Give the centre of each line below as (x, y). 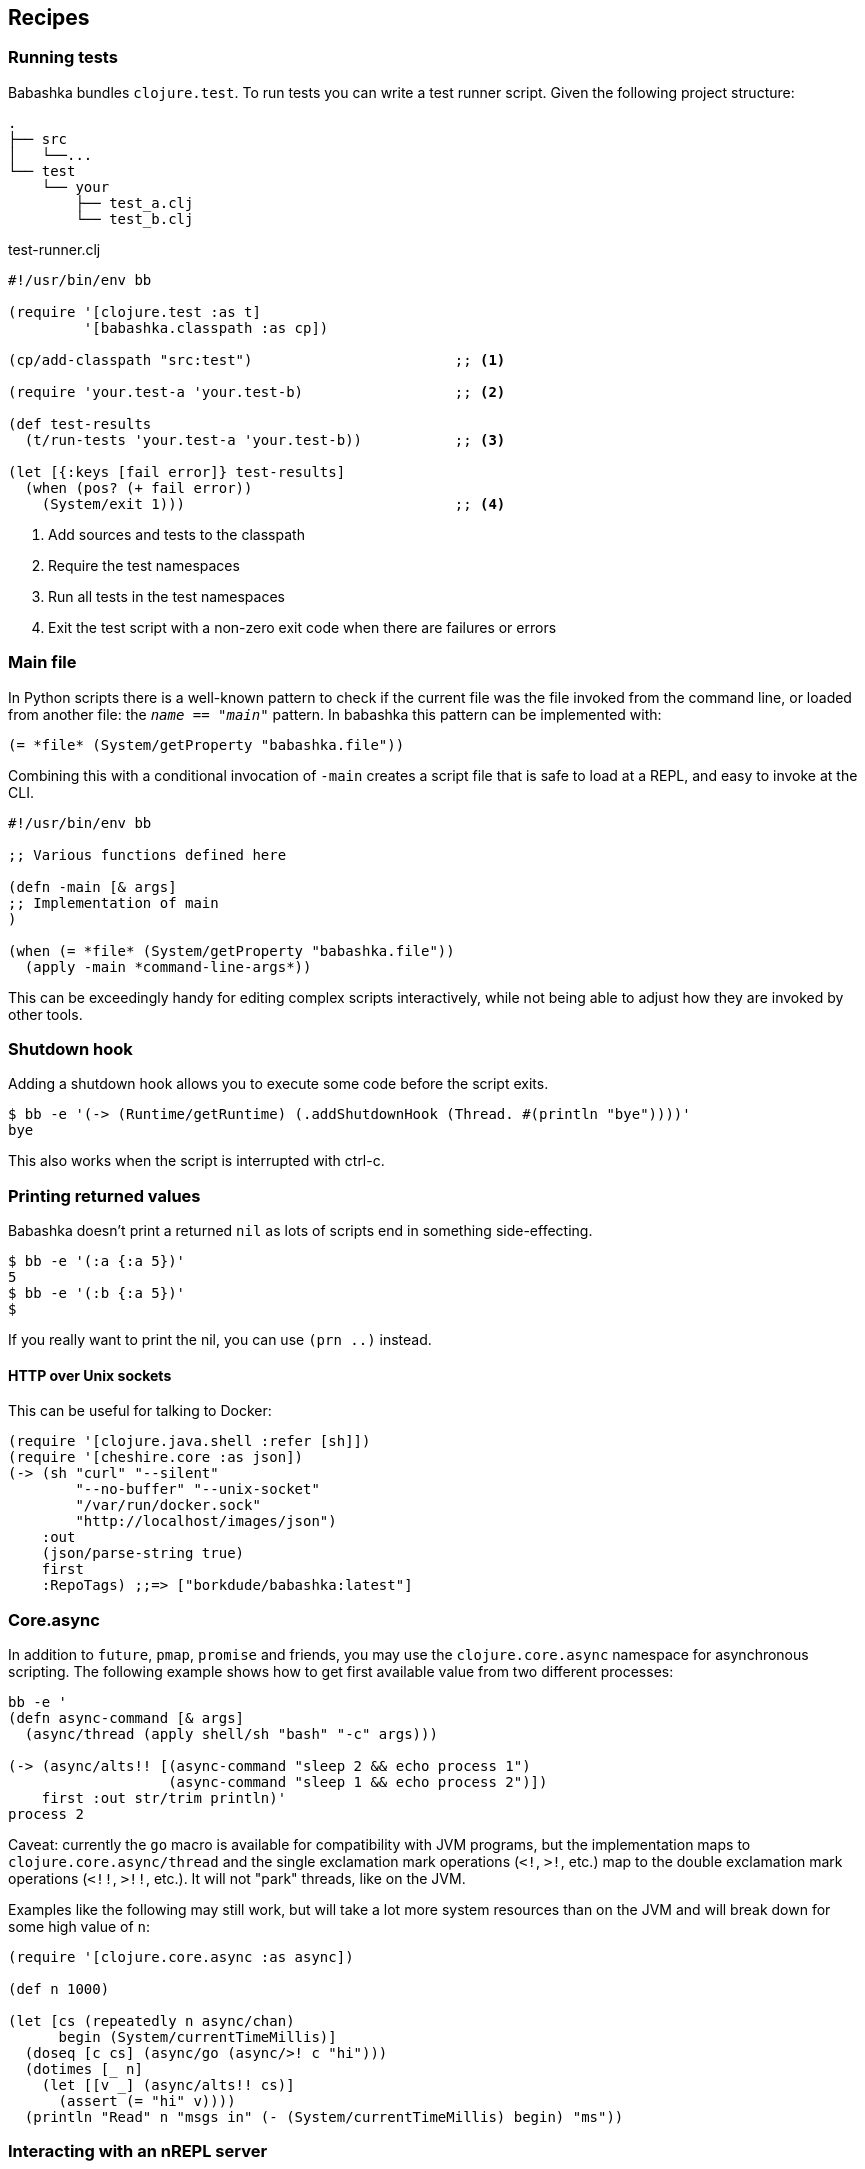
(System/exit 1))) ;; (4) (273, 503)
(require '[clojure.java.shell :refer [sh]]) (189, 1441)
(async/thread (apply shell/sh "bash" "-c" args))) (231, 1734)
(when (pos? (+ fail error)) (138, 487)
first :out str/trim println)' (164, 1798)
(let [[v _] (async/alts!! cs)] (168, 2085)
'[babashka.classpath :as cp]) (206, 327)
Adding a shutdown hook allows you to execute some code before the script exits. (278, 1084)
